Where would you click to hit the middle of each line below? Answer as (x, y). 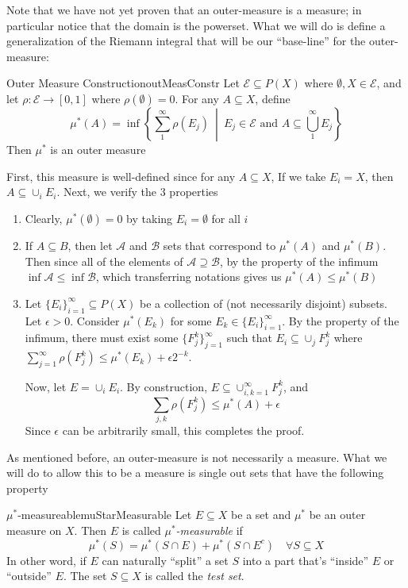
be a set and (261, 515)
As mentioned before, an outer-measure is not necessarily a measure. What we (197, 457)
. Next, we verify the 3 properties (137, 192)
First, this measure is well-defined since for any (121, 176)
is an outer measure (98, 150)
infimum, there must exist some (102, 338)
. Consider (95, 320)
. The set (85, 576)
